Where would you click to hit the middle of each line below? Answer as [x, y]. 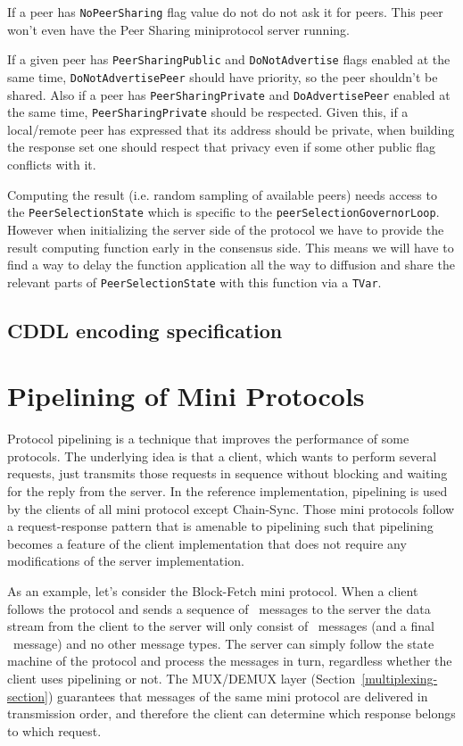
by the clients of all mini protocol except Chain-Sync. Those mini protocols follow [231, 508]
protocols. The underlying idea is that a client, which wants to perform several [222, 456]
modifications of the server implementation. [126, 561]
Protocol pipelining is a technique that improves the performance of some [208, 439]
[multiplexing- [400, 678]
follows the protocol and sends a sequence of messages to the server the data [219, 608]
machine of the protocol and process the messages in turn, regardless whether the [230, 661]
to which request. [54, 730]
